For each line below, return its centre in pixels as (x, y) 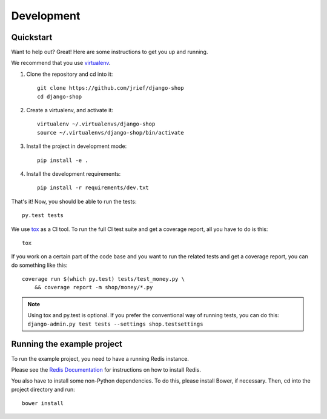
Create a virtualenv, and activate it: (70, 110)
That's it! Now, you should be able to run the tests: (74, 201)
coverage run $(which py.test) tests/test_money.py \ (103, 279)
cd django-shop (60, 96)
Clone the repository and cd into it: (70, 74)
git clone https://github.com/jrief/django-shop (111, 88)
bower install (43, 404)
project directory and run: (43, 389)
